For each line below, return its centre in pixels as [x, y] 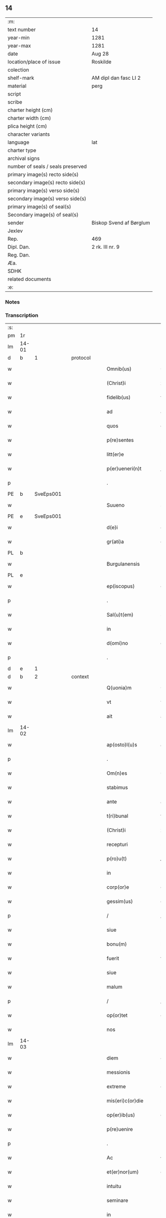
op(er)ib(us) [121, 1115]
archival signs [24, 158]
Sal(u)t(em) [120, 615]
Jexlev [15, 231]
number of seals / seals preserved [47, 166]
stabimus [117, 788]
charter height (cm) [30, 110]
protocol [81, 358]
